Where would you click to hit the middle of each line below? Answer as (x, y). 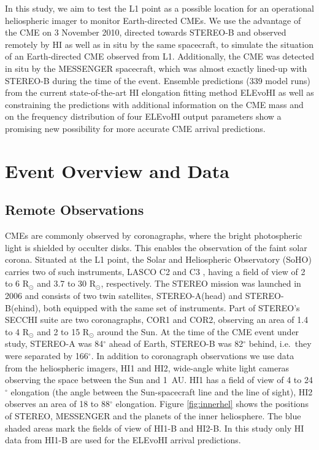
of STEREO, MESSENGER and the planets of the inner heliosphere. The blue (153, 416)
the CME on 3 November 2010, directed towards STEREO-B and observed (146, 32)
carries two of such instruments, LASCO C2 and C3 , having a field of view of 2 (155, 271)
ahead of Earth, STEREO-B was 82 (176, 343)
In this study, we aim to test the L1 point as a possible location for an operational (159, 8)
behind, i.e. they (280, 343)
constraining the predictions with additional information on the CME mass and (154, 104)
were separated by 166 (47, 356)
